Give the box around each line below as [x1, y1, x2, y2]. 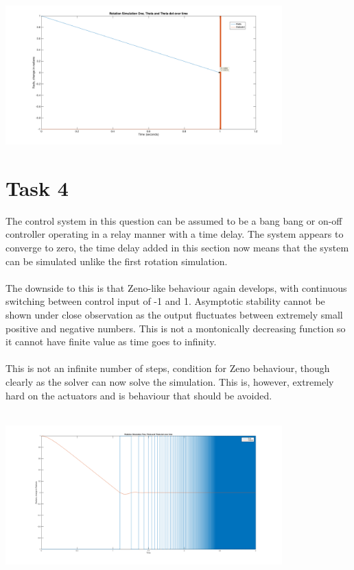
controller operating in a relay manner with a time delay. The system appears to [5, 227, 344, 241]
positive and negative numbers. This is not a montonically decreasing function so [5, 321, 346, 335]
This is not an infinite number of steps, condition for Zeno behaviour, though [5, 361, 330, 375]
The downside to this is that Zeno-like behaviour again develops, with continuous [5, 280, 347, 295]
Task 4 [5, 173, 69, 201]
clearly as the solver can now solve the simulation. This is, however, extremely [5, 375, 334, 388]
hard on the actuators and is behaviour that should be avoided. [5, 388, 272, 402]
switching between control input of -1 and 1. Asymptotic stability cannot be [5, 294, 325, 308]
